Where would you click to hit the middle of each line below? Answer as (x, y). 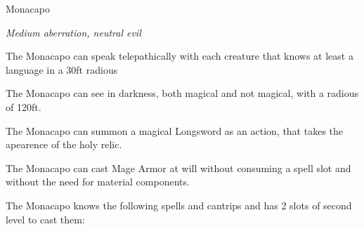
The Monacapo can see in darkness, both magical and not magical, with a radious (182, 93)
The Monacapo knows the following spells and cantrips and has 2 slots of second (179, 205)
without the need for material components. (98, 182)
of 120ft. (24, 106)
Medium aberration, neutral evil (73, 32)
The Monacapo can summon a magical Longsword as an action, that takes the (175, 130)
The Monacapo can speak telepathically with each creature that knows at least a (180, 56)
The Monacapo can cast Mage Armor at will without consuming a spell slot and (178, 168)
